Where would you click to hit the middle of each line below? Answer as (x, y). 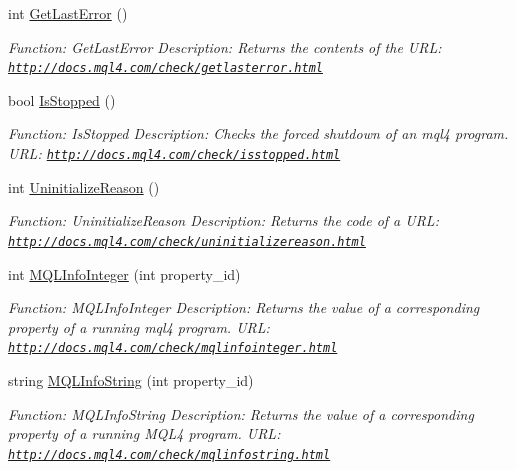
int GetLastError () (68, 13)
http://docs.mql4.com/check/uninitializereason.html (187, 241)
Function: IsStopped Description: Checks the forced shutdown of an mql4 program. (258, 133)
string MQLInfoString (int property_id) (131, 379)
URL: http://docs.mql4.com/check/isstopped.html (174, 153)
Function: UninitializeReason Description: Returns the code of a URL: (223, 220)
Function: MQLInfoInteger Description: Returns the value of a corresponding (244, 307)
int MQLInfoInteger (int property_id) (124, 273)
